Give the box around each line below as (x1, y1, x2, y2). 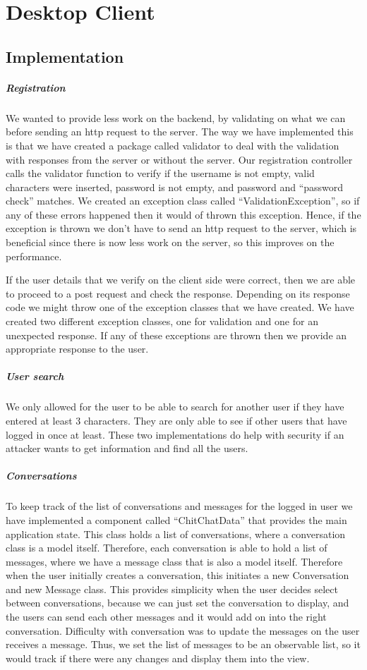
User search (6, 369, 64, 384)
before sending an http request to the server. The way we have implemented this (6, 124, 354, 139)
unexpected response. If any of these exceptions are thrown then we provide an (6, 327, 347, 342)
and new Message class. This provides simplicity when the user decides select (6, 581, 338, 596)
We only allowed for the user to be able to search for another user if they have (6, 399, 344, 414)
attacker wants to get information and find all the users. (6, 441, 248, 456)
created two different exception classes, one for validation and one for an (6, 314, 318, 329)
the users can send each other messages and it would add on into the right (6, 609, 327, 624)
